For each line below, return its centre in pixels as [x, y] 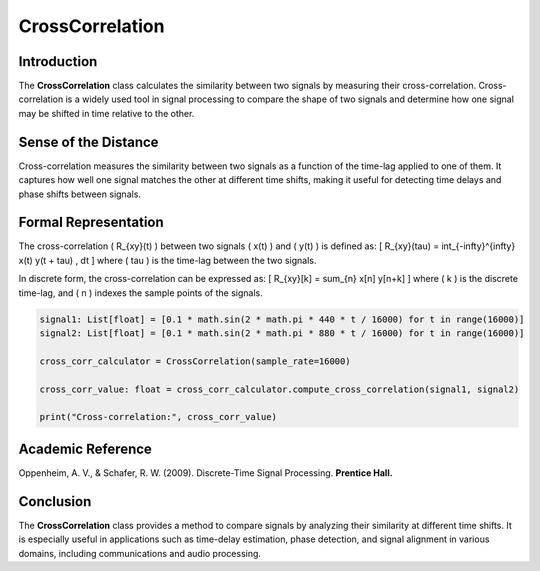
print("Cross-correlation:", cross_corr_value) [158, 417]
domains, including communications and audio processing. [140, 553]
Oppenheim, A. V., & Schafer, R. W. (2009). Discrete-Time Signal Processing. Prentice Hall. [206, 472]
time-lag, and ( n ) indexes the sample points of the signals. [141, 292]
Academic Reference [85, 448]
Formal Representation [91, 222]
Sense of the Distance [88, 141]
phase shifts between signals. [80, 194]
